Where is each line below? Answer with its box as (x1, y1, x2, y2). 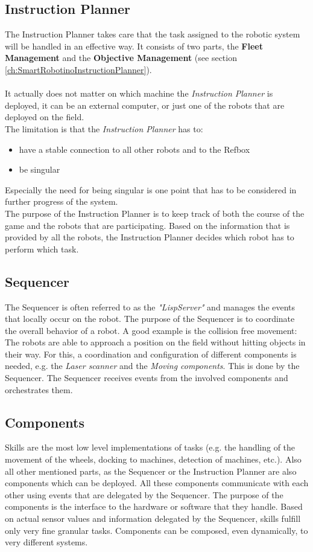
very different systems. (5, 536, 88, 548)
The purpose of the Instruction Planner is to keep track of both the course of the (5, 207, 305, 219)
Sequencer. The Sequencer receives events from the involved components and (5, 371, 288, 384)
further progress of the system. (5, 195, 118, 208)
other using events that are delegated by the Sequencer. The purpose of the (5, 488, 283, 501)
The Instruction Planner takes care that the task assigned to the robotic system (5, 28, 300, 40)
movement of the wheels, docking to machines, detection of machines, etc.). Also (5, 453, 302, 466)
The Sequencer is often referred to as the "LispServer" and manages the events (5, 300, 296, 313)
